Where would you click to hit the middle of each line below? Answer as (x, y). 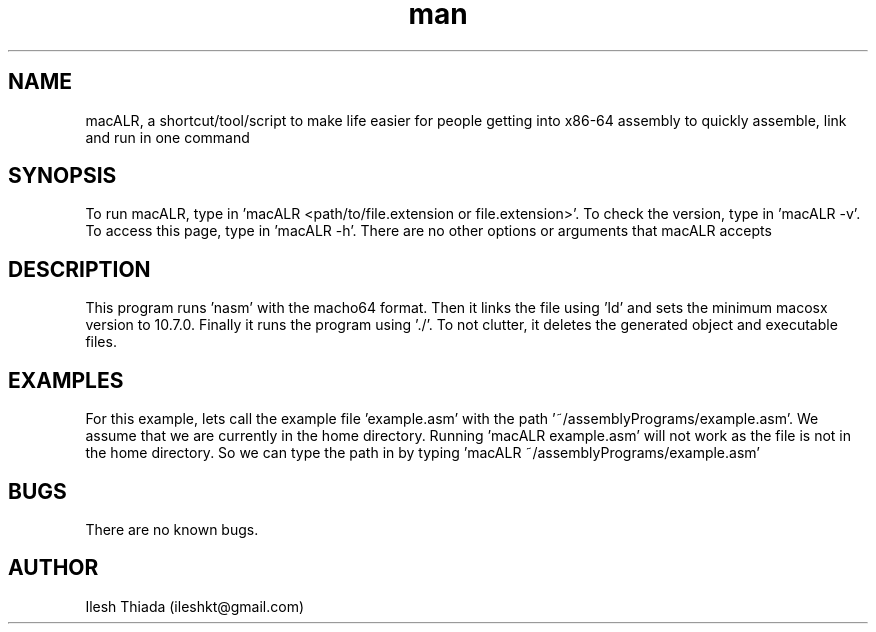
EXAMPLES (66, 380)
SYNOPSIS (62, 176)
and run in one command (167, 137)
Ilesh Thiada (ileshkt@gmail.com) (195, 606)
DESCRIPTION (79, 269)
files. (101, 342)
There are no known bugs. (172, 529)
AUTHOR (53, 568)
